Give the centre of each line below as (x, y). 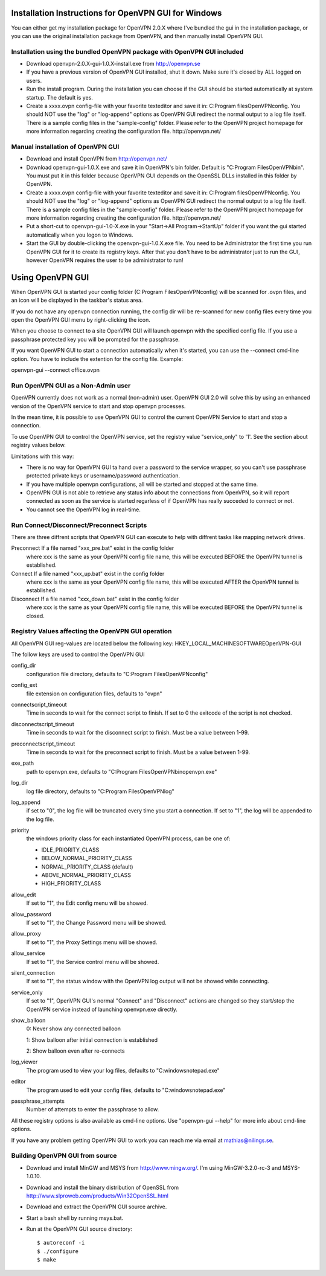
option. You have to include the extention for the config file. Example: (97, 359)
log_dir (20, 783)
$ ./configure (58, 1251)
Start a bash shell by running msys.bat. (75, 1218)
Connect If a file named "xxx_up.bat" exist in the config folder (88, 573)
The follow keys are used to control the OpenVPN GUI (78, 654)
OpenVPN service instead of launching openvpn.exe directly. (102, 1009)
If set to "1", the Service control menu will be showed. (93, 962)
